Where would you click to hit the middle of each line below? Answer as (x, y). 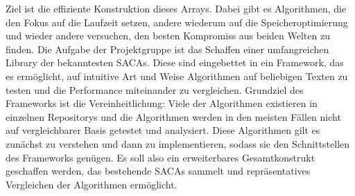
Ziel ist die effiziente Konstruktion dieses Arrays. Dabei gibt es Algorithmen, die (176, 8)
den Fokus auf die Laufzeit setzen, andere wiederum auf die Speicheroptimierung (177, 22)
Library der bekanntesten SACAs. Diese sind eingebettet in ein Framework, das (175, 62)
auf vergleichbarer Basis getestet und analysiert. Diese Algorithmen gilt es (163, 130)
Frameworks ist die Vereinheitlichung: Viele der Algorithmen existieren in (162, 103)
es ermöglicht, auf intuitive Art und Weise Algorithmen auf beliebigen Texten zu (177, 76)
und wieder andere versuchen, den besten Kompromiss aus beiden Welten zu (168, 36)
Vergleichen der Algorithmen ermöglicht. (92, 184)
